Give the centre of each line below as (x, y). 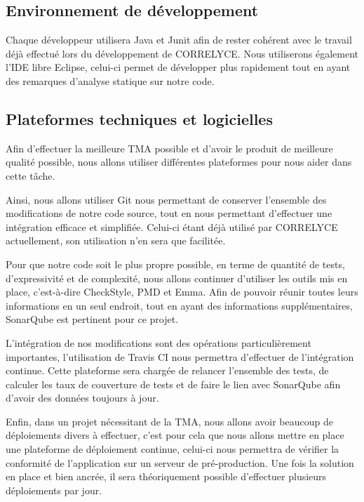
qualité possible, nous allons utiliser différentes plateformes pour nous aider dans (179, 162)
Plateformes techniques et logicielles (139, 118)
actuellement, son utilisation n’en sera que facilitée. (116, 240)
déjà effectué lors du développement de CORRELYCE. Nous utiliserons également (182, 53)
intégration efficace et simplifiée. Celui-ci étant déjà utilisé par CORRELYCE (172, 226)
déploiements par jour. (54, 490)
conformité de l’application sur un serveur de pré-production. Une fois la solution (180, 462)
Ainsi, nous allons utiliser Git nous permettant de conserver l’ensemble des (166, 199)
